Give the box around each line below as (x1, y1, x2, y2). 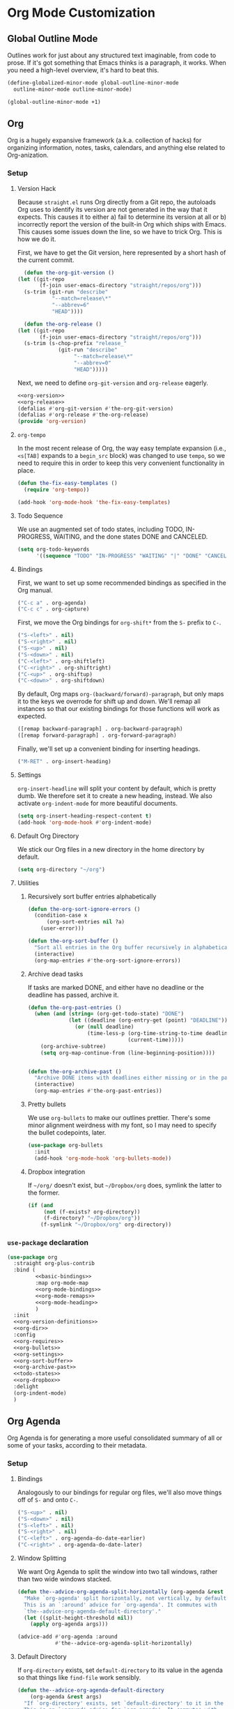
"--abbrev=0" (73, 360, 111, 367)
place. (17, 466, 36, 475)
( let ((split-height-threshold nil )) (24, 1614, 134, 1621)
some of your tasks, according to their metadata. (7, 1441, 148, 1450)
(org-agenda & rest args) (30, 1693, 102, 1700)
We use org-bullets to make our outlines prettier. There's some (27, 1114, 211, 1122)
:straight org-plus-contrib (13, 1260, 95, 1267)
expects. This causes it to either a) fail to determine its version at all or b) (17, 213, 227, 221)
